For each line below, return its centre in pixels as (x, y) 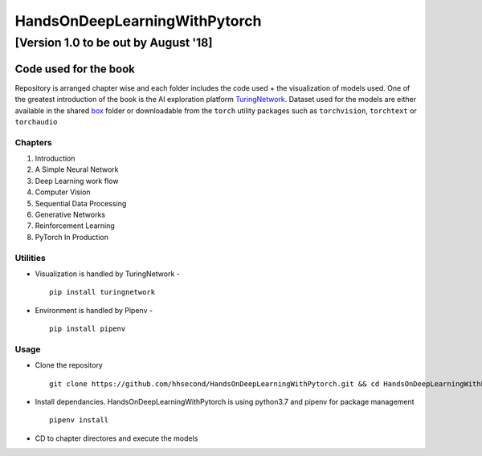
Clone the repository (69, 365)
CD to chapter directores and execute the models (116, 438)
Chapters (33, 142)
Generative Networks (70, 214)
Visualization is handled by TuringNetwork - (107, 274)
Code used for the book (75, 69)
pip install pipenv (88, 329)
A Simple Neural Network (77, 169)
